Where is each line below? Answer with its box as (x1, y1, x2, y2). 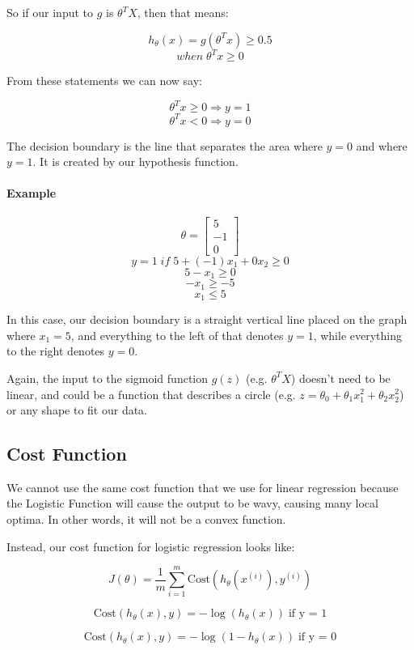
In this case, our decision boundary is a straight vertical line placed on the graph (6, 311, 408, 328)
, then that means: (137, 4, 229, 20)
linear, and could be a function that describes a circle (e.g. (6, 385, 296, 402)
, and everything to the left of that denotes (70, 326, 284, 343)
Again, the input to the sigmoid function (6, 369, 209, 386)
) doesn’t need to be (290, 369, 391, 386)
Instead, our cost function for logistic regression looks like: (6, 537, 295, 554)
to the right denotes (6, 342, 105, 359)
